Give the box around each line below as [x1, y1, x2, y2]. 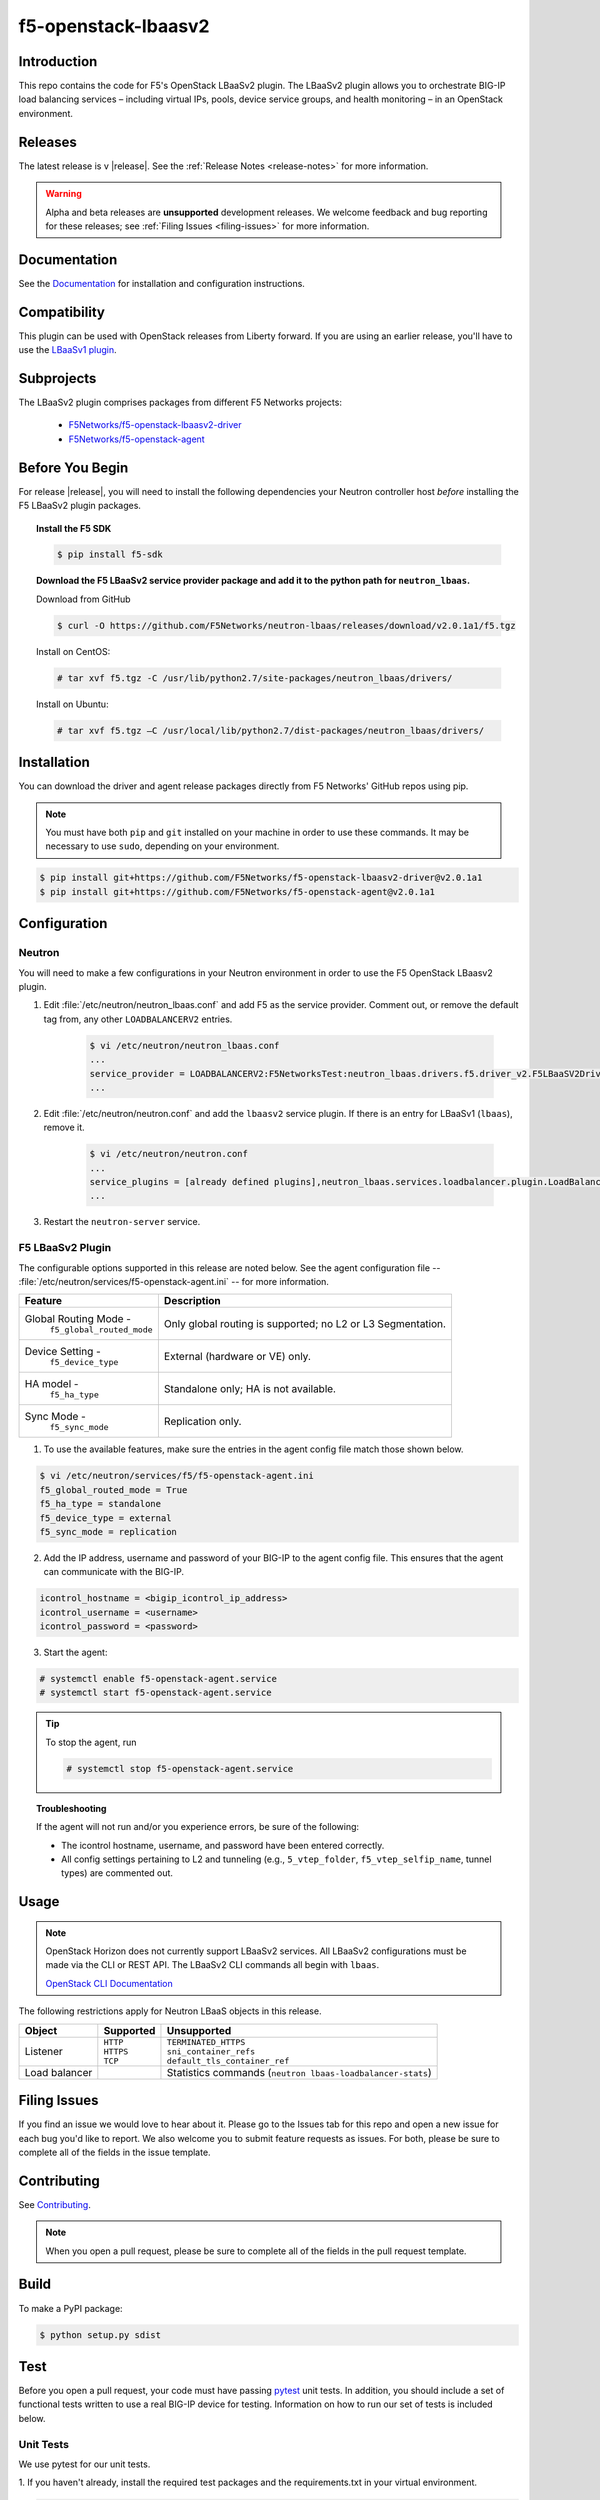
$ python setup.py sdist [39, 2329, 162, 2340]
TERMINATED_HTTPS [166, 2036, 246, 2047]
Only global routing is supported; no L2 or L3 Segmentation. [163, 1316, 447, 1330]
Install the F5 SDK [36, 522, 112, 534]
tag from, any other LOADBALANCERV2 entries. [43, 1013, 233, 1025]
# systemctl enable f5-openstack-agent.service [39, 1673, 277, 1684]
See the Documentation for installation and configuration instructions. [18, 277, 305, 289]
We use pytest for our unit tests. [18, 2458, 151, 2470]
